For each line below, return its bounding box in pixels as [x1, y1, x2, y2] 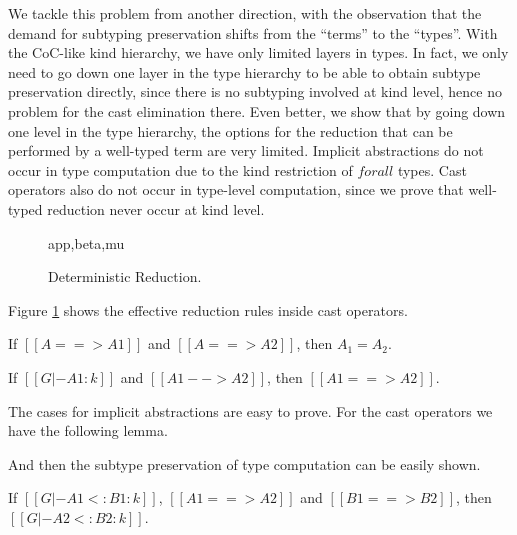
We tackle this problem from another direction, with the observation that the [8, 3, 482, 23]
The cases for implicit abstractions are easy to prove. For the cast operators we [8, 400, 493, 421]
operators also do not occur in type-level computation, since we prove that [8, 179, 464, 200]
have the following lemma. [8, 420, 168, 441]
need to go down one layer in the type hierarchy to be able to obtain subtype [8, 61, 481, 82]
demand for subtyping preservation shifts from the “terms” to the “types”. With [8, 22, 498, 43]
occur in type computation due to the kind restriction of [8, 159, 353, 180]
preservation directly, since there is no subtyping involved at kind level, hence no [8, 81, 502, 102]
